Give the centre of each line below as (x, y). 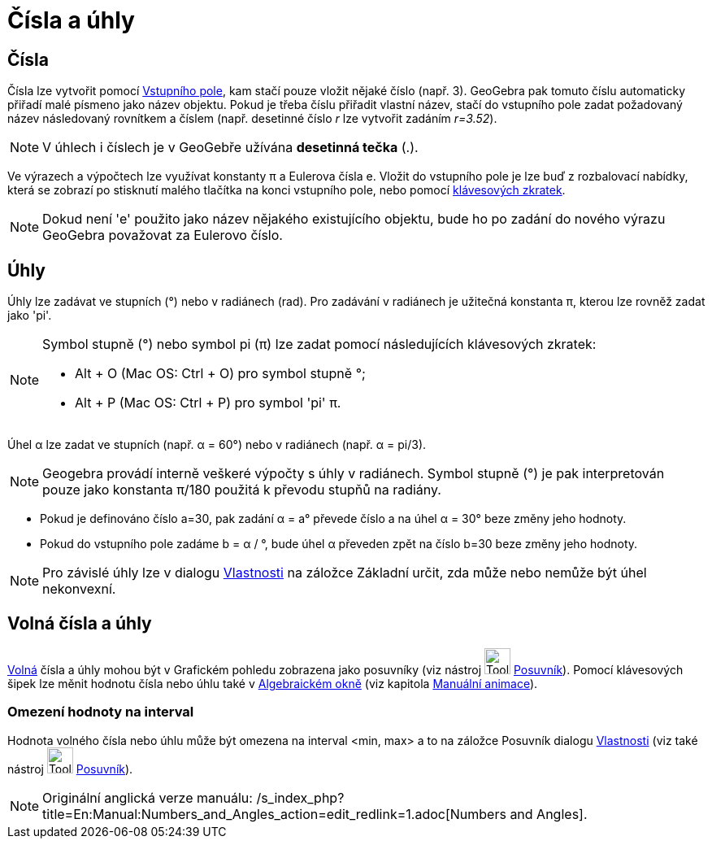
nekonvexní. (79, 589)
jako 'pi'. (30, 316)
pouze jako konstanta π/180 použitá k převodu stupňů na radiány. (242, 490)
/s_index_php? (300, 797)
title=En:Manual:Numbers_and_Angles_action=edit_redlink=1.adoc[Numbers (274, 814)
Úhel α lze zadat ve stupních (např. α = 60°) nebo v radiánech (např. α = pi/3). (217, 445)
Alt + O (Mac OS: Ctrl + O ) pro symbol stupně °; (220, 374)
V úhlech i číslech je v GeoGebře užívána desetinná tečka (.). (230, 148)
